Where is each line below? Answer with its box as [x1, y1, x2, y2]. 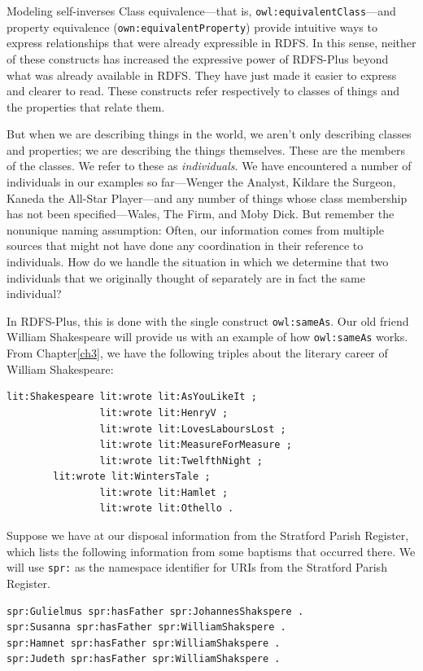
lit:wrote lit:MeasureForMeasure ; [99, 439, 292, 451]
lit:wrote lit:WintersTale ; [53, 471, 211, 483]
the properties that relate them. [7, 98, 165, 115]
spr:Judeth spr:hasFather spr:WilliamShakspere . [7, 653, 281, 665]
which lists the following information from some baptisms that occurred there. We [7, 542, 416, 559]
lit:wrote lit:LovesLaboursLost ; [99, 423, 286, 435]
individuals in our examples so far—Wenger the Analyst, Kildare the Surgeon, [7, 173, 396, 191]
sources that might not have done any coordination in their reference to [7, 237, 364, 254]
